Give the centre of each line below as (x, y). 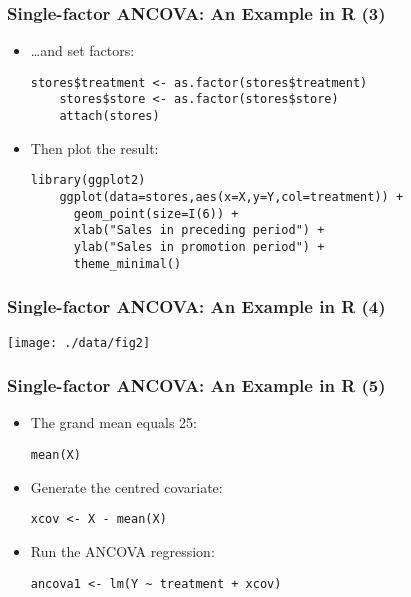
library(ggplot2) (88, 180)
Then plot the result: (94, 147)
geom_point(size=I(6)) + (156, 213)
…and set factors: (82, 50)
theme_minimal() (127, 263)
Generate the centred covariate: (126, 486)
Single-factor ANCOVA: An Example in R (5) (196, 385)
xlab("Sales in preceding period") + (199, 230)
